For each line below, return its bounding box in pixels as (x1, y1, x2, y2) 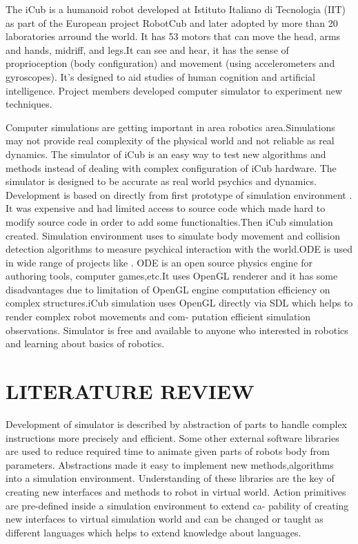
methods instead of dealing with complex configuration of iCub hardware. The (6, 160, 337, 175)
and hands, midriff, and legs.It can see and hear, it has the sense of (6, 42, 289, 57)
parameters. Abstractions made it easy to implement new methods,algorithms (6, 457, 334, 472)
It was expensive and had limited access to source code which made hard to (6, 201, 326, 215)
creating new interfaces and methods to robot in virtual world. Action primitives (6, 484, 346, 498)
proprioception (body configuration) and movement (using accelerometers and (6, 56, 335, 70)
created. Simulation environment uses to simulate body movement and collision (6, 228, 340, 242)
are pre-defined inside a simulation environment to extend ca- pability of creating (6, 498, 349, 512)
